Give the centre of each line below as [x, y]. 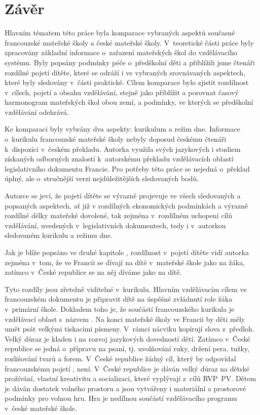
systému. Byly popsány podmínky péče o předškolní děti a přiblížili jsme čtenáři [130, 62]
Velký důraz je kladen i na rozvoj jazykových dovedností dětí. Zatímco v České [127, 338]
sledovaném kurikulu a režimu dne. [59, 235]
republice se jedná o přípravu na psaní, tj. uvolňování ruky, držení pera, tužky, [127, 348]
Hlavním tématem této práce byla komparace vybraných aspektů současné [120, 33]
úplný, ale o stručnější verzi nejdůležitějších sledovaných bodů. [102, 178]
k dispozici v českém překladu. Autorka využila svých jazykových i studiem [123, 149]
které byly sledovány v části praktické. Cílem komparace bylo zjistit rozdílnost [127, 82]
